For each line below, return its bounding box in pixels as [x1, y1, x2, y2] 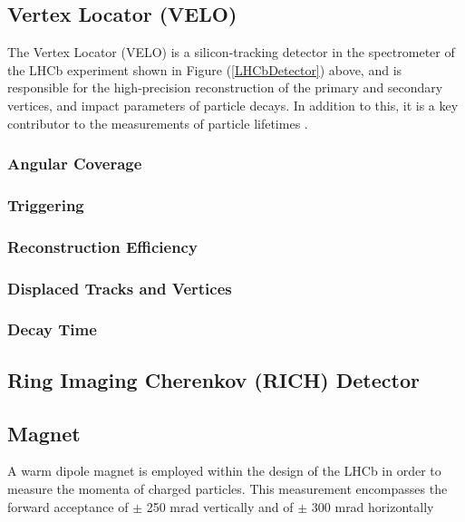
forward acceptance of [7, 497, 129, 516]
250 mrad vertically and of [146, 497, 294, 516]
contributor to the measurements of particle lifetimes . [7, 113, 308, 132]
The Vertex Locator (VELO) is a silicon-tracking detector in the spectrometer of [7, 43, 455, 62]
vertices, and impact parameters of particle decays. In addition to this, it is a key [7, 95, 459, 114]
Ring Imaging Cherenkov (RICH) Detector [7, 365, 420, 393]
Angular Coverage [7, 152, 142, 175]
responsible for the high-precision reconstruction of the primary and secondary [7, 78, 443, 97]
